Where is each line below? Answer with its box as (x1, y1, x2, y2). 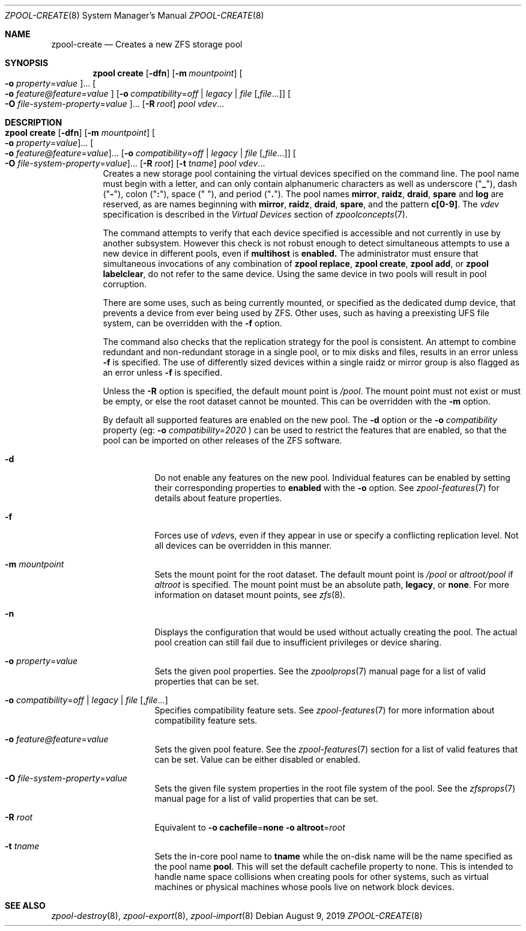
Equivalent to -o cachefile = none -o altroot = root (154, 822, 345, 832)
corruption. (103, 279, 147, 289)
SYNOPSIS (5, 58, 49, 68)
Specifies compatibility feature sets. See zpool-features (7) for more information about (154, 705, 495, 715)
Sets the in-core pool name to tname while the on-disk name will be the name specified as (154, 851, 513, 861)
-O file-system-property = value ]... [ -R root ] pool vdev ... (5, 99, 225, 109)
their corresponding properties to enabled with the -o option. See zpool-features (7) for (154, 483, 500, 493)
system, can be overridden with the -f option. (103, 318, 282, 328)
